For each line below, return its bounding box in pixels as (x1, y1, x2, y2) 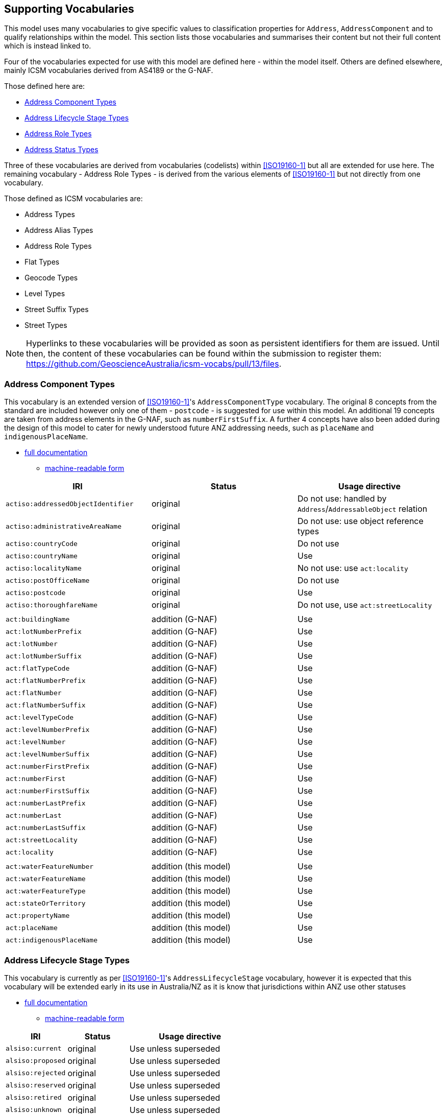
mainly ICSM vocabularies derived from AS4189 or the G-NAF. (4, 66, 213, 75)
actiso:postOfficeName (6, 576, 90, 584)
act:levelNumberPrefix (6, 725, 90, 733)
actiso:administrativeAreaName (6, 522, 121, 530)
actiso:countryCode (6, 539, 78, 548)
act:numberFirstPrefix (6, 762, 90, 770)
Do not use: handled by (297, 493, 387, 504)
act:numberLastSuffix (6, 823, 86, 832)
